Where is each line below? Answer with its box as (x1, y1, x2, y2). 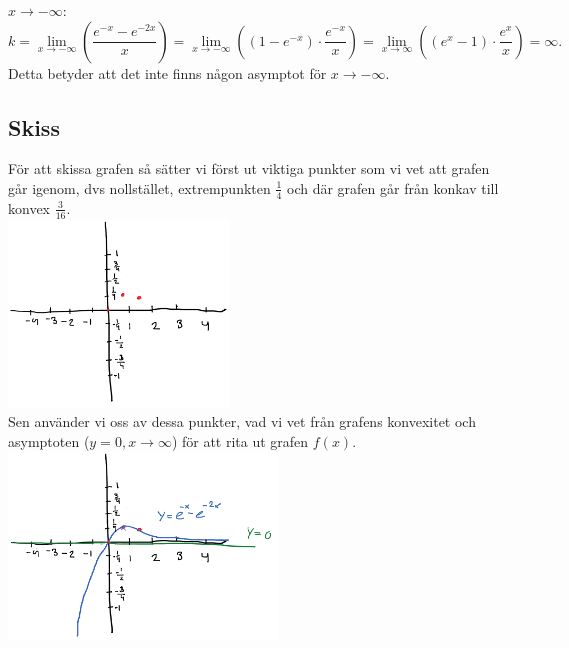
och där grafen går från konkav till (286, 177, 499, 198)
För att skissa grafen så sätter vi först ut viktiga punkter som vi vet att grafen (8, 158, 490, 179)
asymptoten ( (8, 430, 90, 451)
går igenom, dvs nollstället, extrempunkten (8, 177, 271, 198)
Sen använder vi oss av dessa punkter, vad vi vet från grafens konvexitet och (8, 411, 476, 432)
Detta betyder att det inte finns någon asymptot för (8, 62, 327, 83)
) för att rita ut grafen (171, 430, 309, 451)
